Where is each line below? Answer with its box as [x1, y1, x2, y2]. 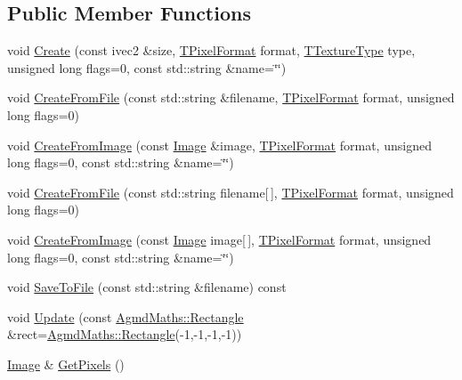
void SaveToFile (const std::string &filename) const [7, 278, 287, 296]
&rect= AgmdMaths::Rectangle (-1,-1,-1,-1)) [7, 325, 242, 344]
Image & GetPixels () [7, 354, 125, 373]
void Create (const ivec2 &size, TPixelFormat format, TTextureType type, [7, 41, 416, 60]
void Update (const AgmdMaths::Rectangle [7, 307, 244, 326]
